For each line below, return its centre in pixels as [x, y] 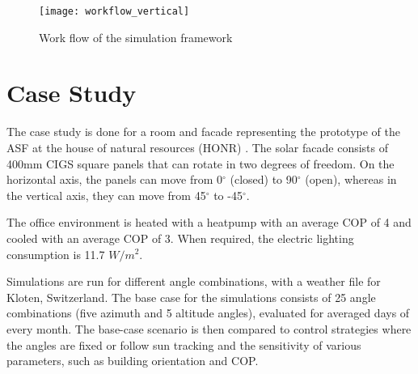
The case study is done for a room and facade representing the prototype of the [203, 132]
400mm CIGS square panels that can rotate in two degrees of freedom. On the [201, 163]
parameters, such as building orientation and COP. [133, 361]
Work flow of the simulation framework [136, 37]
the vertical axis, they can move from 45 [106, 195]
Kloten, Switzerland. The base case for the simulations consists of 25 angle [191, 297]
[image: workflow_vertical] [114, 11]
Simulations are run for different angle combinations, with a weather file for [194, 281]
